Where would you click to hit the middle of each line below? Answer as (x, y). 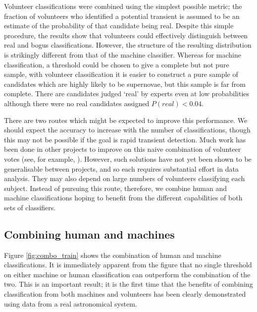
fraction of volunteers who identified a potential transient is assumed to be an (122, 16)
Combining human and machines (89, 234)
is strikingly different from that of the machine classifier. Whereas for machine (123, 54)
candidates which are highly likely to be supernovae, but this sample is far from (125, 84)
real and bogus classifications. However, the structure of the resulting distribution (128, 45)
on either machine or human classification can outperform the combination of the (127, 274)
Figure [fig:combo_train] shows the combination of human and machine (113, 255)
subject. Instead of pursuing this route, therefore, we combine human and (116, 188)
